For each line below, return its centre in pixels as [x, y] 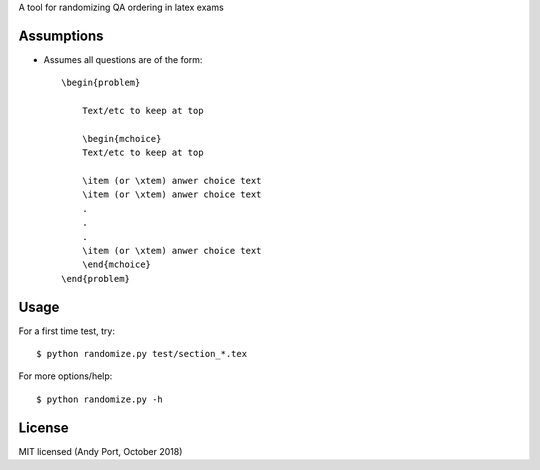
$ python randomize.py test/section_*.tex [142, 354]
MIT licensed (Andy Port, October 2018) [100, 451]
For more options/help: [65, 376]
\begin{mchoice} [121, 138]
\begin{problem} [101, 83]
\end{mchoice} [116, 264]
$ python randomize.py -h [100, 399]
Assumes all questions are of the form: [123, 59]
